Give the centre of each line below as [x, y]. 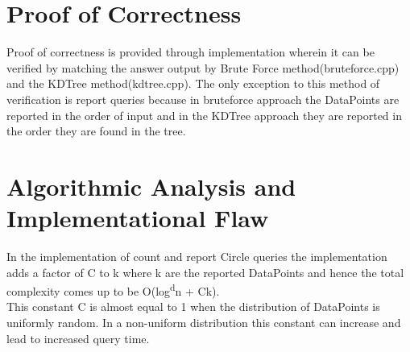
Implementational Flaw [138, 218]
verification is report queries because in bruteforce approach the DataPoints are [203, 99]
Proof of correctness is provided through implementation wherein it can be [191, 52]
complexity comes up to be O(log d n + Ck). [113, 290]
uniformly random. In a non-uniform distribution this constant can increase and [204, 323]
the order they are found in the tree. [96, 131]
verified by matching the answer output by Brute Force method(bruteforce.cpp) [203, 67]
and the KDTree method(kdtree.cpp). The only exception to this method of [193, 83]
